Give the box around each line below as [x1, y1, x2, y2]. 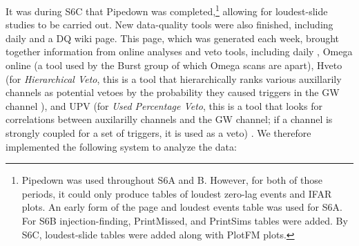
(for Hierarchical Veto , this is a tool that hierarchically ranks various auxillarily [6, 71, 342, 86]
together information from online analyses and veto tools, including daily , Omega [6, 44, 353, 59]
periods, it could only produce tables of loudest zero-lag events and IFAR [21, 186, 332, 200]
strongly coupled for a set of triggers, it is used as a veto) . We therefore [6, 126, 311, 140]
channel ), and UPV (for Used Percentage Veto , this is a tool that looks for [6, 98, 322, 113]
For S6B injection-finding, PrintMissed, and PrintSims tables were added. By [21, 213, 348, 227]
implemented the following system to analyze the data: [6, 139, 237, 153]
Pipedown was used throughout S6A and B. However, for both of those [21, 173, 322, 187]
